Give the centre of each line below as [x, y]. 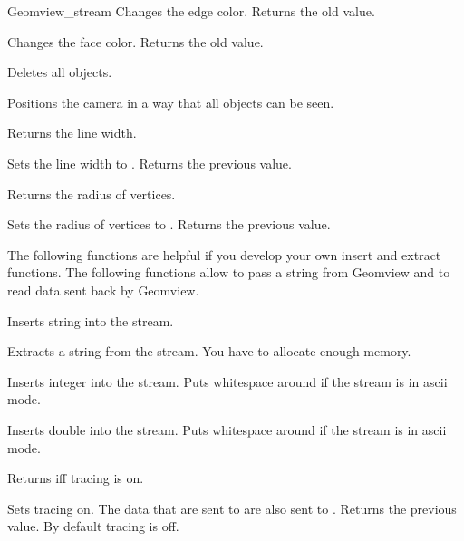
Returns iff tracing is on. [76, 478]
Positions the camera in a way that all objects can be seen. [171, 102]
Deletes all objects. [60, 72]
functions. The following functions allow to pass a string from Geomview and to [229, 272]
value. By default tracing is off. [93, 526]
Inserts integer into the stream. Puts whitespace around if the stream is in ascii [227, 381]
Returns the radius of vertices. [92, 193]
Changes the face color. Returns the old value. [135, 41]
